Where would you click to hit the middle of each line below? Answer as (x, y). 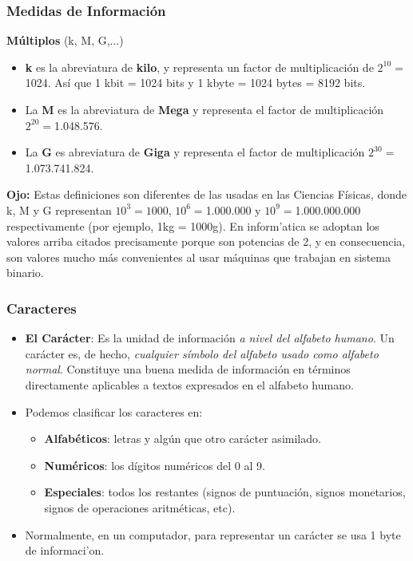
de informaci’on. (65, 550)
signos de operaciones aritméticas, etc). (140, 507)
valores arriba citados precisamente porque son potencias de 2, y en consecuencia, (206, 241)
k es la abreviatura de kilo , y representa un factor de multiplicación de (199, 67)
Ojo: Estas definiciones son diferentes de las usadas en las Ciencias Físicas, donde (206, 194)
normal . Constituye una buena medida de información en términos (188, 369)
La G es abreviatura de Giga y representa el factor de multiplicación (195, 152)
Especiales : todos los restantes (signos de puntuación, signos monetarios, (225, 492)
